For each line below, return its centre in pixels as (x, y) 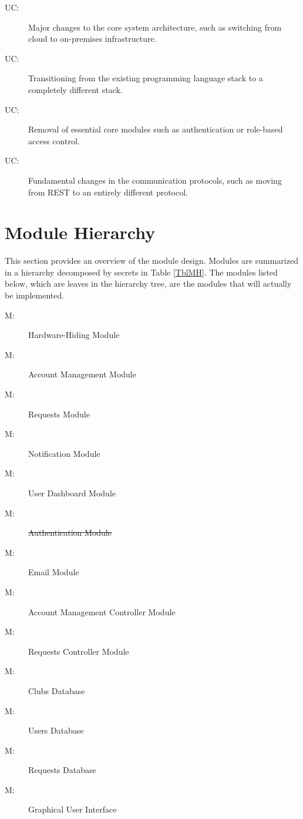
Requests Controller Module (79, 651)
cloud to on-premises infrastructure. (92, 39)
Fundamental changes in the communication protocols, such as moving (155, 180)
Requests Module (59, 414)
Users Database (56, 730)
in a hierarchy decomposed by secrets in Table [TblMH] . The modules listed (141, 272)
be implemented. (35, 295)
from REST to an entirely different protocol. (108, 192)
